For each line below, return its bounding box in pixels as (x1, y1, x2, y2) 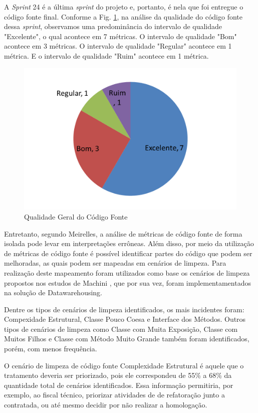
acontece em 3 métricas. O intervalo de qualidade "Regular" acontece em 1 (4, 41, 232, 51)
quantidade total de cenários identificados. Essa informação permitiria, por (4, 379, 233, 390)
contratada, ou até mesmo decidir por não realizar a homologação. (4, 399, 207, 410)
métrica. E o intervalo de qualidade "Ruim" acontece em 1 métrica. (4, 50, 209, 61)
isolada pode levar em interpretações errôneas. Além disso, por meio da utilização (4, 238, 254, 249)
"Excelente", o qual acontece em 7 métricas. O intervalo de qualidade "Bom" (4, 31, 237, 41)
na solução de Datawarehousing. (4, 287, 102, 298)
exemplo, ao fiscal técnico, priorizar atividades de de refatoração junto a (4, 389, 225, 400)
